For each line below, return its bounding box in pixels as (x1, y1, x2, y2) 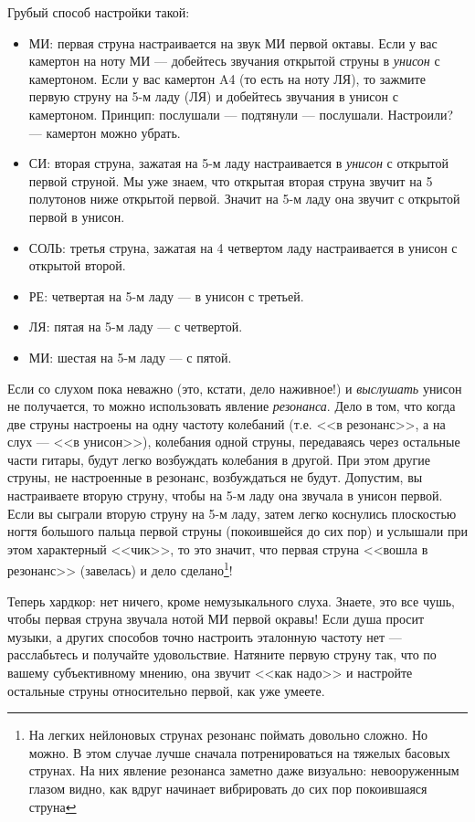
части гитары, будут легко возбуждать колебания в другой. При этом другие (7, 449, 431, 469)
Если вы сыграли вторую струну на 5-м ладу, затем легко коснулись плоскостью (7, 503, 457, 522)
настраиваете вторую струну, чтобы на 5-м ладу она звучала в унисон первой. (7, 486, 443, 505)
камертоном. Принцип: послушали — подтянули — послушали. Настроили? (28, 104, 454, 123)
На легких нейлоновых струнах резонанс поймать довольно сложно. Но (28, 725, 428, 744)
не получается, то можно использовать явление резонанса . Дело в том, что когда (7, 396, 456, 416)
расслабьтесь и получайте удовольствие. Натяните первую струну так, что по (7, 645, 437, 664)
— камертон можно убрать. (28, 122, 181, 142)
